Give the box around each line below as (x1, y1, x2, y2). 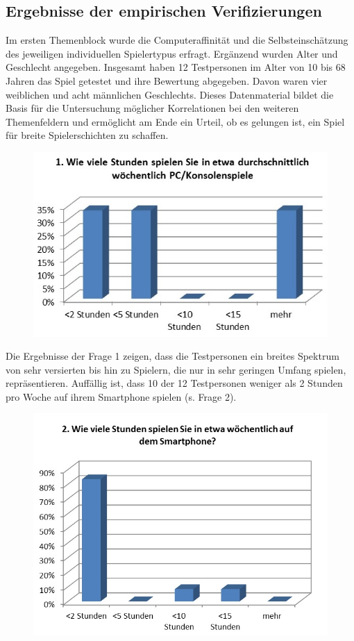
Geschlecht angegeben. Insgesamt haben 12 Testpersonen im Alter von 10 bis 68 (6, 60, 346, 74)
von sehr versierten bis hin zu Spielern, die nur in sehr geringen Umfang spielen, (6, 362, 346, 376)
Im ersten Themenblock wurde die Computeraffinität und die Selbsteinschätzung (6, 33, 348, 47)
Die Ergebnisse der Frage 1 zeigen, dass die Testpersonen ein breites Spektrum (6, 349, 339, 363)
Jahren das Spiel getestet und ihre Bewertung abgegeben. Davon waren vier (6, 73, 328, 88)
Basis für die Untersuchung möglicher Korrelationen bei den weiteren (6, 101, 299, 115)
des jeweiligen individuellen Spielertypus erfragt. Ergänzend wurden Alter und (6, 46, 338, 60)
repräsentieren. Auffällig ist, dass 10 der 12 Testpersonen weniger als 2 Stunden (6, 376, 343, 390)
